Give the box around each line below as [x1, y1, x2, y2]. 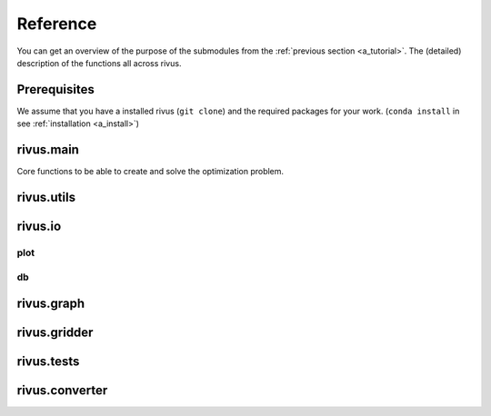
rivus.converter [16, 382, 108, 399]
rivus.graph [16, 296, 85, 312]
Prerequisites [16, 82, 95, 97]
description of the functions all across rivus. [16, 57, 182, 68]
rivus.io [16, 218, 62, 233]
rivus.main [16, 142, 79, 158]
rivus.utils [16, 189, 76, 204]
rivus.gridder [16, 325, 94, 341]
